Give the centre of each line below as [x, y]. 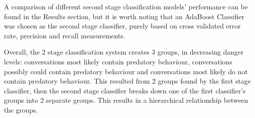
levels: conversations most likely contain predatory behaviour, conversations [118, 61]
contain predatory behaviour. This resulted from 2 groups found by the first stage [127, 81]
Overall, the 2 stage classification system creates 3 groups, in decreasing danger [124, 52]
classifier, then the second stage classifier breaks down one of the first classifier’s [125, 90]
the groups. [21, 109]
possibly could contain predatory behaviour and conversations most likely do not [126, 71]
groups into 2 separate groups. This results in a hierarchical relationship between [126, 100]
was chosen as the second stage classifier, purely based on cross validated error [123, 26]
